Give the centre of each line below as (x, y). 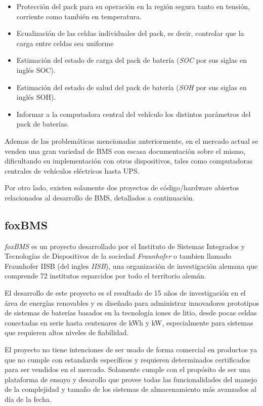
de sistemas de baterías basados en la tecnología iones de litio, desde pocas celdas (131, 313)
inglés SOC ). (36, 70)
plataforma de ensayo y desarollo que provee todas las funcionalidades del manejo (131, 379)
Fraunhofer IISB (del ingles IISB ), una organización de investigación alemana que (131, 266)
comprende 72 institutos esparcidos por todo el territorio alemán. (105, 276)
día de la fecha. (28, 399)
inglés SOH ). (36, 97)
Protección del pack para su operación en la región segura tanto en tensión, (133, 6)
